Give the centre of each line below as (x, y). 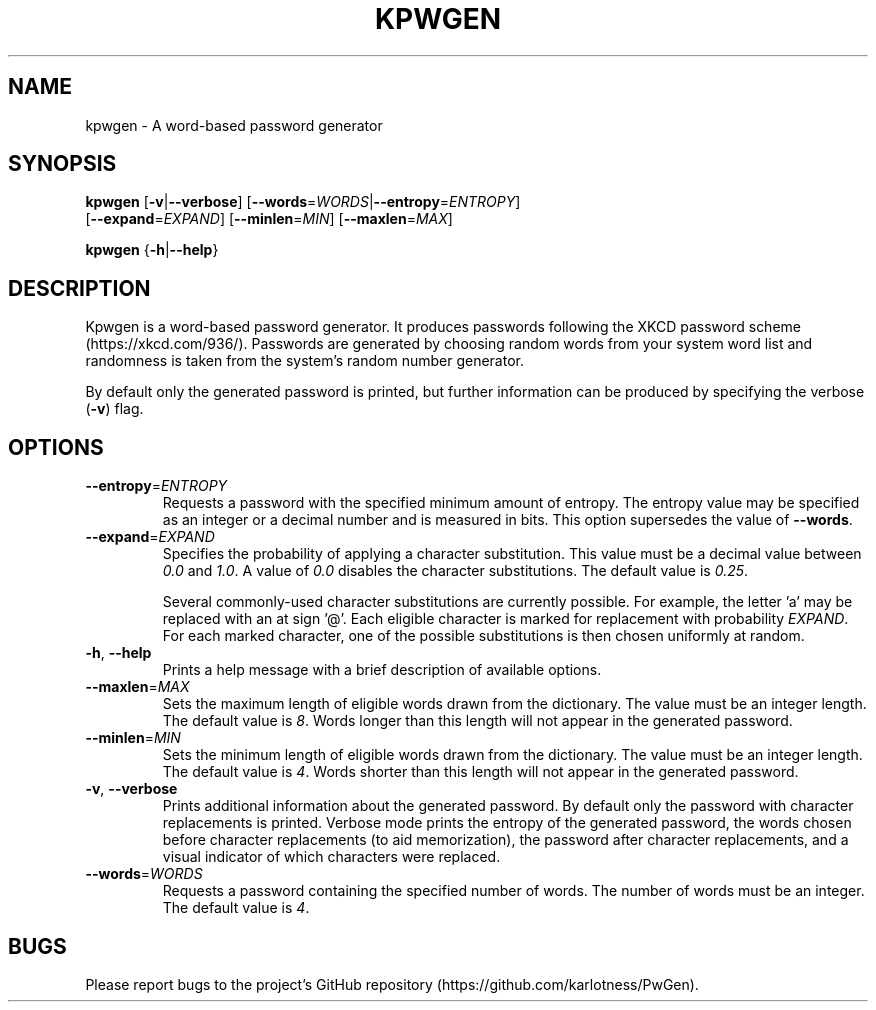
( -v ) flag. (114, 409)
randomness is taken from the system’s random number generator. (304, 361)
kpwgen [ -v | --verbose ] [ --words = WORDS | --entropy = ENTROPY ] (303, 202)
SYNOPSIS (62, 164)
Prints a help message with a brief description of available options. (382, 670)
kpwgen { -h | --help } (152, 250)
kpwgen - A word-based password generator (234, 125)
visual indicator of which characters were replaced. (331, 857)
